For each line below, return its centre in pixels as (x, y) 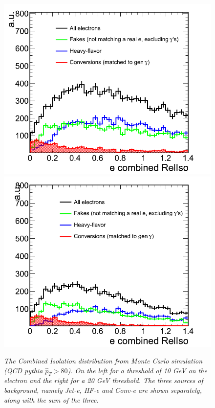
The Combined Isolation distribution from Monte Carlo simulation (103, 361)
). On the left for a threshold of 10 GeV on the (137, 370)
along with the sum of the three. (51, 399)
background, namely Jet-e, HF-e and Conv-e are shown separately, (103, 390)
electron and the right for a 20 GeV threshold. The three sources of (104, 380)
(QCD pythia (23, 370)
